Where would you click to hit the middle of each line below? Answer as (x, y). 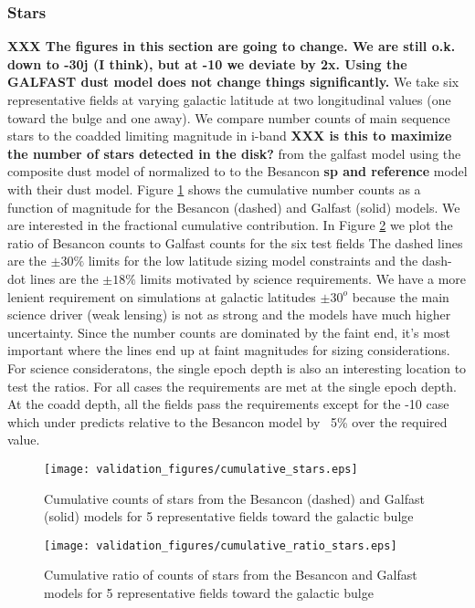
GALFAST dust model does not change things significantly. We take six (233, 82)
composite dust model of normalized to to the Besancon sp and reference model (237, 171)
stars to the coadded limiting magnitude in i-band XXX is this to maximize (230, 136)
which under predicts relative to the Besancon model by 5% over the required (227, 421)
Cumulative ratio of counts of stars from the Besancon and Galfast (231, 575)
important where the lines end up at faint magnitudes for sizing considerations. (229, 350)
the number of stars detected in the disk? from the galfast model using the (234, 153)
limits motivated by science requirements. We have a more (303, 278)
